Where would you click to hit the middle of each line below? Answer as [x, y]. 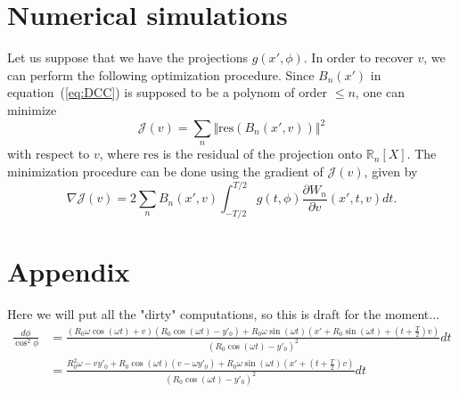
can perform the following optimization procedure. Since [161, 74]
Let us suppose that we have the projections [128, 57]
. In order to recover [358, 57]
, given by [391, 171]
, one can [380, 92]
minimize [32, 109]
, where [119, 154]
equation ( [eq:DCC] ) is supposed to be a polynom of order [168, 92]
